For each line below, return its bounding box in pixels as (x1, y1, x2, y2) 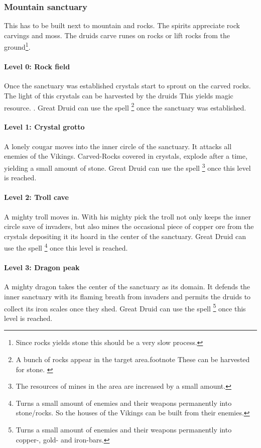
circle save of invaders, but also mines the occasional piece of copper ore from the (4, 221, 254, 232)
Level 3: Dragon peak (4, 262, 80, 273)
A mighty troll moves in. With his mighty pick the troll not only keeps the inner (4, 211, 251, 221)
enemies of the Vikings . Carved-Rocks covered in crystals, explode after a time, (4, 151, 247, 161)
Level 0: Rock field (4, 61, 70, 72)
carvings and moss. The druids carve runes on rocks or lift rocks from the (4, 30, 230, 40)
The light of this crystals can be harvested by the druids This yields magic (4, 90, 233, 101)
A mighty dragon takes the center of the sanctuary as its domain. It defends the (4, 281, 250, 292)
